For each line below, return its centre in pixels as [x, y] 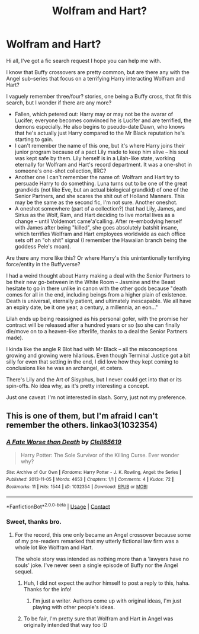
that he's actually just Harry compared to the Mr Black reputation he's [100, 133]
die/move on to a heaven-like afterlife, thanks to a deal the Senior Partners [97, 331]
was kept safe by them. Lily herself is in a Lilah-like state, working [95, 158]
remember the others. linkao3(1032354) [82, 425]
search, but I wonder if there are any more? [59, 103]
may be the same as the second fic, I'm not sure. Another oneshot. [96, 202]
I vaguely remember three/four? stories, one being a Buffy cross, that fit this [99, 96]
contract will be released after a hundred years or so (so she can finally [93, 325]
